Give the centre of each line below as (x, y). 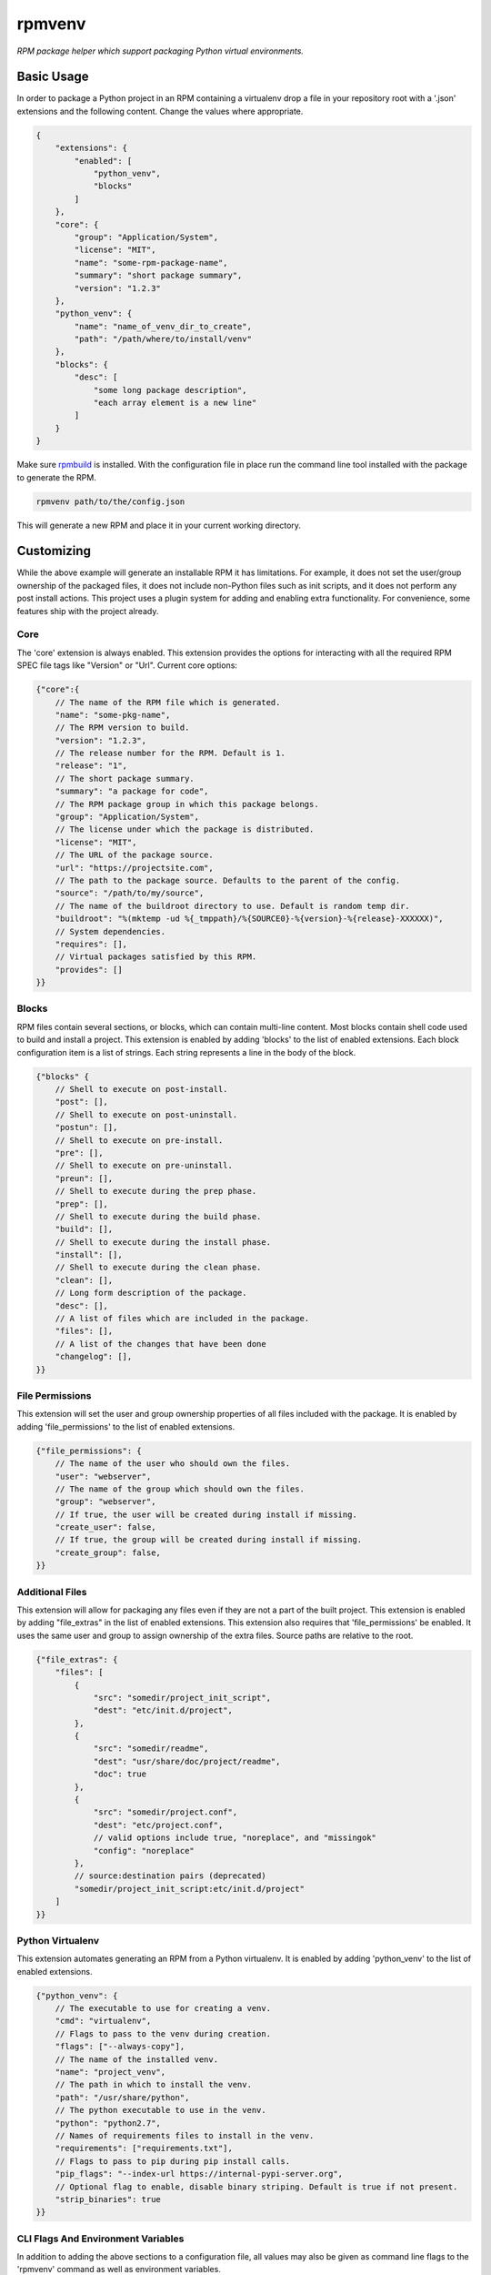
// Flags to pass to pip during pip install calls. (173, 2161)
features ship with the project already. (88, 611)
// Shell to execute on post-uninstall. (146, 1114)
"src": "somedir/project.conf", (165, 1812)
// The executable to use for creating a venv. (163, 2008)
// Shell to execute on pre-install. (139, 1140)
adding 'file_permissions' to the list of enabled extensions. (126, 1426)
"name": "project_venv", (110, 2072)
